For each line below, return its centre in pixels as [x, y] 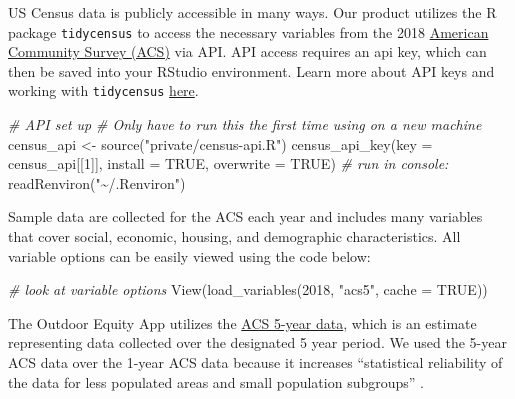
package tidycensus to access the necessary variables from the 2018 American [248, 31]
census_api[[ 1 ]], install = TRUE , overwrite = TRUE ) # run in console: [228, 163]
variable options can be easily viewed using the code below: [189, 255]
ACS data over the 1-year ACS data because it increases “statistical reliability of [255, 362]
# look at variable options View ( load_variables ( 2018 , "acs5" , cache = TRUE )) [248, 289]
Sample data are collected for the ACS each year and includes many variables [245, 216]
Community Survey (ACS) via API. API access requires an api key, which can [247, 51]
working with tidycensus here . [103, 90]
